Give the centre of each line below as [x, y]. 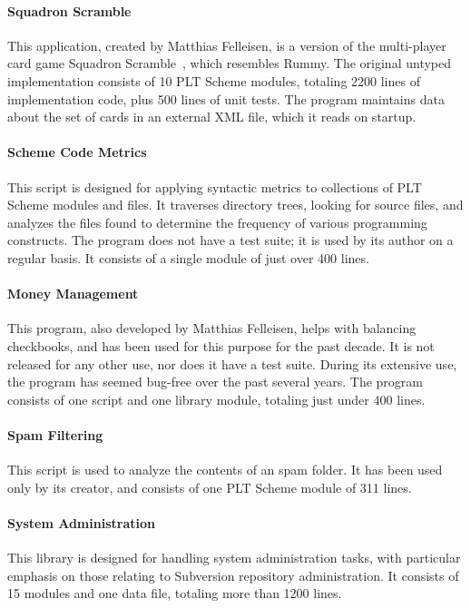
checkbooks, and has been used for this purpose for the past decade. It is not [221, 345]
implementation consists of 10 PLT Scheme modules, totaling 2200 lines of [214, 80]
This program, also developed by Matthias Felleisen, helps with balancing [212, 328]
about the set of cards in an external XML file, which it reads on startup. [212, 117]
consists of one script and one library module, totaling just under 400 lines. [216, 399]
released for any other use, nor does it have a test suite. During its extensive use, [232, 363]
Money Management [73, 294]
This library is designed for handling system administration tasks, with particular [234, 558]
